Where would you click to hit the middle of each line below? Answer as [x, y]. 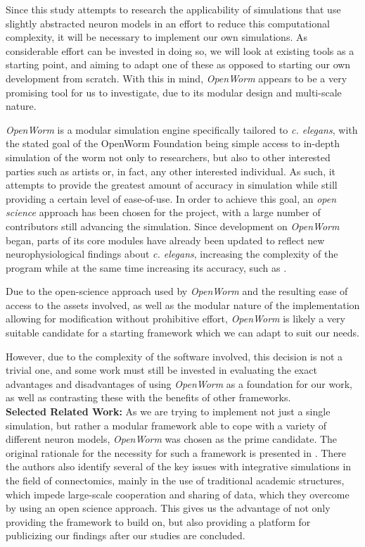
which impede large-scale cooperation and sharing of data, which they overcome [178, 494]
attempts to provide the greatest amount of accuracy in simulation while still [172, 185]
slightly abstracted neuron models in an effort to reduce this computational [168, 23]
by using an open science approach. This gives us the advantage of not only [168, 508]
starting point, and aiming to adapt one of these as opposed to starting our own [178, 64]
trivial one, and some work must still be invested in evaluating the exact [161, 370]
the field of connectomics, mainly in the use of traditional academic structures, [175, 480]
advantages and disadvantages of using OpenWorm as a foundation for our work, [179, 383]
